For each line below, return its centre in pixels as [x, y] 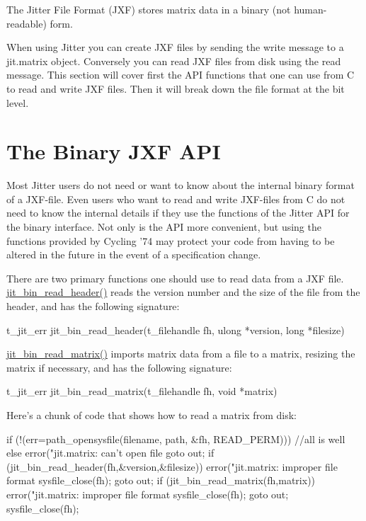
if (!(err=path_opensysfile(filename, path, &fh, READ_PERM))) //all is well [176, 439]
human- [310, 9]
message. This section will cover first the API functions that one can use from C [181, 75]
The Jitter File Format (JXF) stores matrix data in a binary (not [149, 9]
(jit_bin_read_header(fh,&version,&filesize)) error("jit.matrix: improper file [172, 466]
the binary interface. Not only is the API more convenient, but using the [164, 227]
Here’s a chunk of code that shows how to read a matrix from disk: [151, 415]
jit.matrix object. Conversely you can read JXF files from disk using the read [174, 61]
